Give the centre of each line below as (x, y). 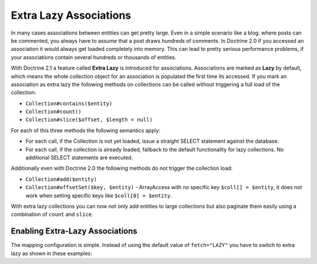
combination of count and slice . (52, 214)
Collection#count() (53, 112)
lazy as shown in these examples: (51, 253)
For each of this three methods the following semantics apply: (86, 130)
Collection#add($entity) (61, 179)
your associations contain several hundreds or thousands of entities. (94, 57)
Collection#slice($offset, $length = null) (89, 120)
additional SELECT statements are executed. (79, 157)
